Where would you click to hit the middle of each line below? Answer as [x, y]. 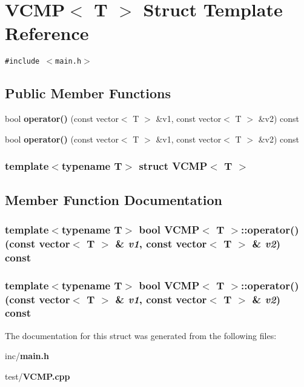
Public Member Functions [88, 93]
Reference [47, 33]
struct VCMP [173, 166]
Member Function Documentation [114, 199]
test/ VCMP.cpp [38, 376]
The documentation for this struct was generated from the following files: [141, 335]
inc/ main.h [27, 356]
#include [22, 62]
